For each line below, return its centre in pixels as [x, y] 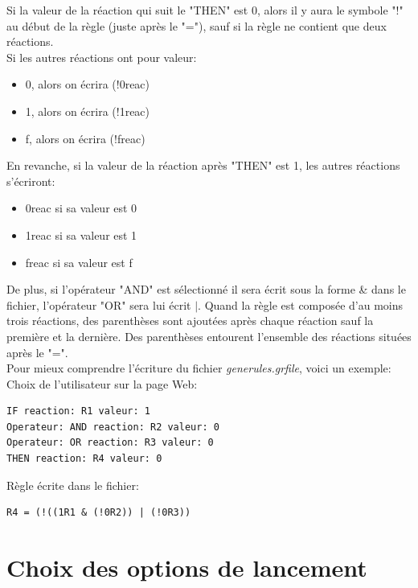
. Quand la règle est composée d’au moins [301, 304]
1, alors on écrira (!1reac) [88, 111]
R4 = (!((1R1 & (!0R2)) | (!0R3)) [99, 513]
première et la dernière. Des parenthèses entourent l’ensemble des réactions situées [209, 336]
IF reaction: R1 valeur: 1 [78, 411]
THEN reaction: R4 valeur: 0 [84, 459]
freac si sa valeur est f [79, 262]
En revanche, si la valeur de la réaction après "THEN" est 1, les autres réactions [203, 165]
